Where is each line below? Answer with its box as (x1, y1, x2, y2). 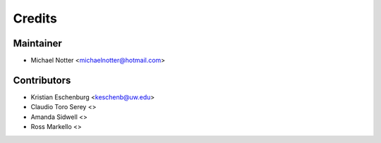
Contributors (13, 74, 71, 86)
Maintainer (13, 37, 63, 49)
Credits (13, 11, 58, 26)
